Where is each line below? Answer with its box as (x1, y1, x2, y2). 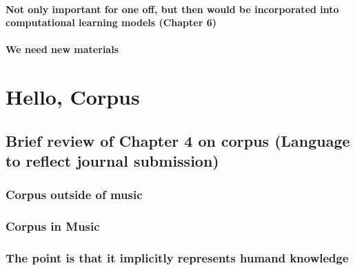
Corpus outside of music (6, 186, 143, 203)
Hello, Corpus (6, 83, 140, 111)
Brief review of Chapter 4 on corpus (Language (6, 129, 350, 151)
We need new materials (6, 42, 119, 56)
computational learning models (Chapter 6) (6, 15, 217, 30)
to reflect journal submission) (6, 150, 219, 172)
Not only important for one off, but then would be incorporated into (6, 1, 339, 16)
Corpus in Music (6, 218, 100, 235)
